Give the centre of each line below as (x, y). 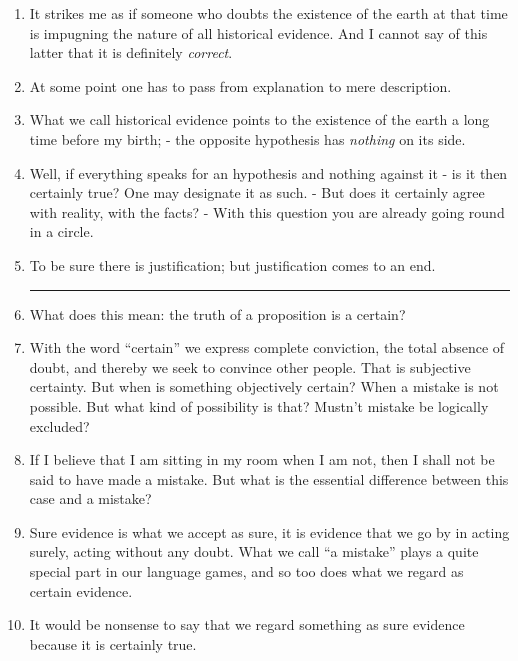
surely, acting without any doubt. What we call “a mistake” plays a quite (254, 551)
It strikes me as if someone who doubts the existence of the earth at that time (268, 13)
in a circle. (61, 231)
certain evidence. (81, 590)
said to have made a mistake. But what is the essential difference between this (269, 478)
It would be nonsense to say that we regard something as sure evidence (247, 624)
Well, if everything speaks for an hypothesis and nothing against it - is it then (268, 172)
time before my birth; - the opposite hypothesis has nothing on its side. (247, 138)
